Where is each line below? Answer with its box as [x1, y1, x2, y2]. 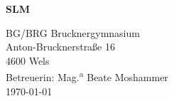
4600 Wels [6, 53, 50, 68]
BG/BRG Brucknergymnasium [6, 25, 140, 40]
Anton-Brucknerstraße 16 [6, 39, 115, 54]
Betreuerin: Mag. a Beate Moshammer [6, 68, 168, 85]
